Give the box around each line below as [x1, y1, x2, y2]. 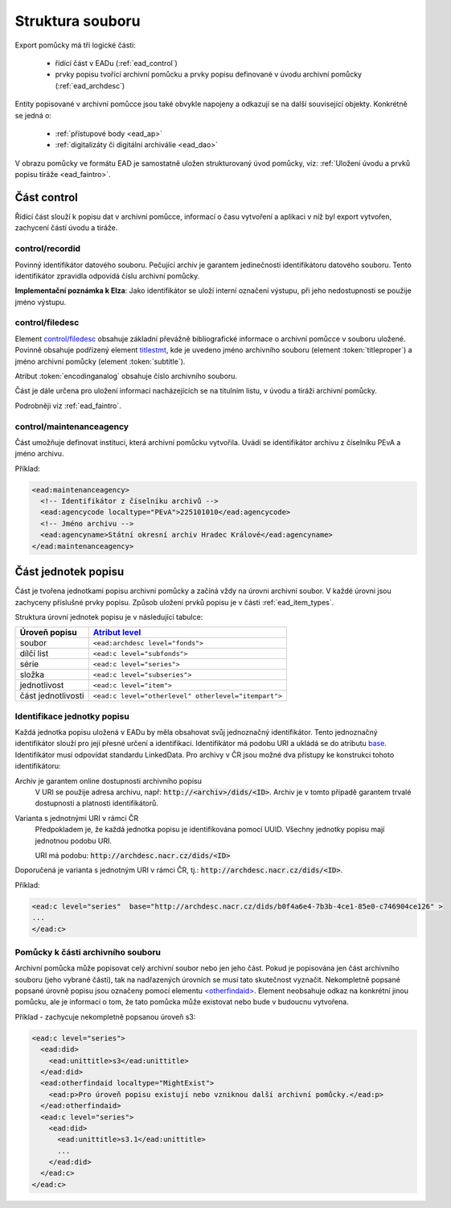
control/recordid [14, 243, 80, 254]
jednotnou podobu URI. [35, 835, 113, 845]
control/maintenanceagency [14, 421, 129, 432]
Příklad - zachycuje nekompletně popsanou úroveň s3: [14, 1012, 196, 1021]
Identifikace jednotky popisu [14, 711, 130, 722]
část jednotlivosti [19, 691, 84, 702]
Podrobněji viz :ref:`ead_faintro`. [14, 401, 122, 410]
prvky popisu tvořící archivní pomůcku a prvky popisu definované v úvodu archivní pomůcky [55, 69, 362, 80]
